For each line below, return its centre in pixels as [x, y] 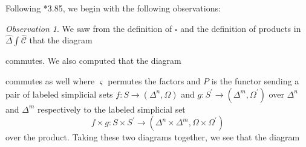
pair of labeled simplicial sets [59, 94]
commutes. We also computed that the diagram [93, 61]
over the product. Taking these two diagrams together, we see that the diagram [153, 137]
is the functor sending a [255, 81]
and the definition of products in [241, 28]
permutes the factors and [154, 81]
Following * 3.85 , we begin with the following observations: [113, 8]
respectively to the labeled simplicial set [111, 109]
